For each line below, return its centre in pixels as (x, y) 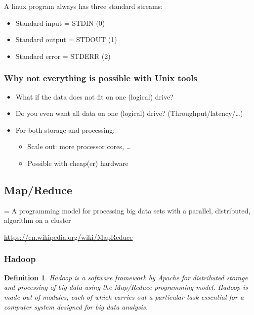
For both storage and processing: (65, 130)
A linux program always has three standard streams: (84, 6)
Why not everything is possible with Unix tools (101, 78)
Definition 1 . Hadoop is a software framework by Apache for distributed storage (126, 277)
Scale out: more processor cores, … (79, 146)
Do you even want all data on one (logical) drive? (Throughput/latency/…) (129, 113)
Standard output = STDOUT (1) (66, 39)
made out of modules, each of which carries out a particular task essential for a (124, 296)
